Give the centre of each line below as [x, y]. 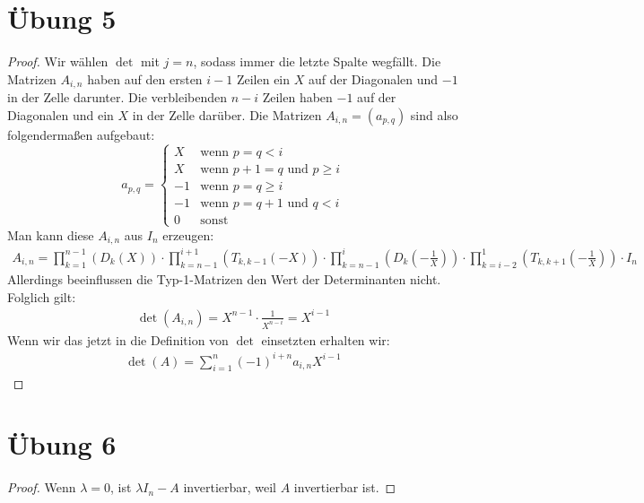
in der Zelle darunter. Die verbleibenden [117, 97]
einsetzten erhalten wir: [326, 339]
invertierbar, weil [230, 487]
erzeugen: [188, 235]
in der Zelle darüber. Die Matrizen [227, 114]
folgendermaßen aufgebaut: [81, 134]
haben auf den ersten [145, 78]
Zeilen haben [297, 97]
